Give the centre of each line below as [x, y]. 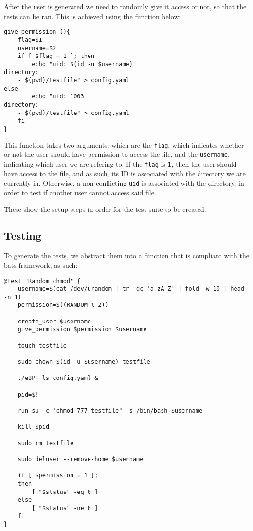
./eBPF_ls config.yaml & [58, 378]
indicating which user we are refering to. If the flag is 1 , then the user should [120, 164]
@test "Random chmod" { [42, 281]
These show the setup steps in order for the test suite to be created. [105, 209]
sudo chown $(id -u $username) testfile [84, 362]
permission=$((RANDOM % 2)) [63, 305]
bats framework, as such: [41, 265]
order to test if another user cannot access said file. [80, 192]
